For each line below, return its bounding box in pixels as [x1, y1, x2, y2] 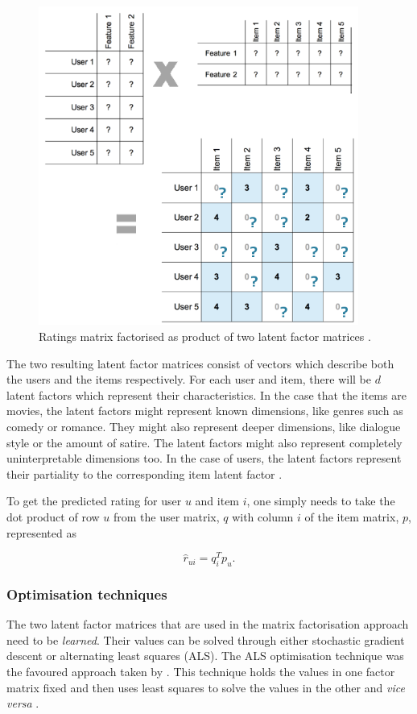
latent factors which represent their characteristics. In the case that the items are [6, 386, 407, 403]
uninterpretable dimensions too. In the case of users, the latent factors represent [6, 450, 402, 467]
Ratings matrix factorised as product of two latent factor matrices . [39, 328, 371, 345]
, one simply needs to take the [246, 492, 395, 509]
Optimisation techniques [6, 584, 167, 604]
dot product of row [6, 509, 100, 525]
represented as [6, 524, 76, 541]
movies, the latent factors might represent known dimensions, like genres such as [6, 402, 403, 419]
